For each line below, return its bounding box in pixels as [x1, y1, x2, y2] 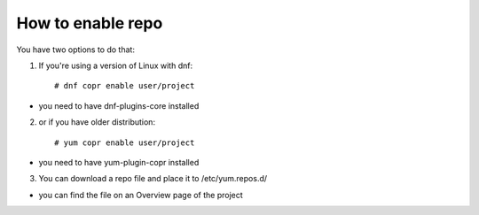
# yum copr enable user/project [54, 137, 195, 148]
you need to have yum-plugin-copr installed [38, 157, 200, 167]
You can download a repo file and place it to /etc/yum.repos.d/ [38, 173, 268, 184]
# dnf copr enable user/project [54, 81, 195, 91]
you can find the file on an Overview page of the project [38, 189, 243, 200]
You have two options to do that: [16, 44, 135, 55]
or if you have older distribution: [38, 117, 155, 127]
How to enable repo [16, 13, 163, 33]
